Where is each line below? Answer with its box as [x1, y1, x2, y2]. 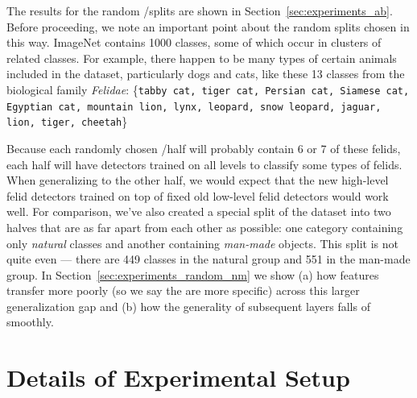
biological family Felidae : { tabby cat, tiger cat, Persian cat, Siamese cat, [6, 81, 410, 97]
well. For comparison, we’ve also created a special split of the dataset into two [6, 203, 391, 220]
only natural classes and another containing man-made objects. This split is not [6, 234, 398, 251]
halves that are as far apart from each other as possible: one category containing [6, 218, 403, 235]
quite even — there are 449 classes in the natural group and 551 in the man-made [6, 251, 411, 267]
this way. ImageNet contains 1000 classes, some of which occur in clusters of [6, 34, 382, 51]
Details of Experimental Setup [6, 361, 350, 394]
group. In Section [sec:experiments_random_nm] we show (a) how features [6, 266, 379, 283]
